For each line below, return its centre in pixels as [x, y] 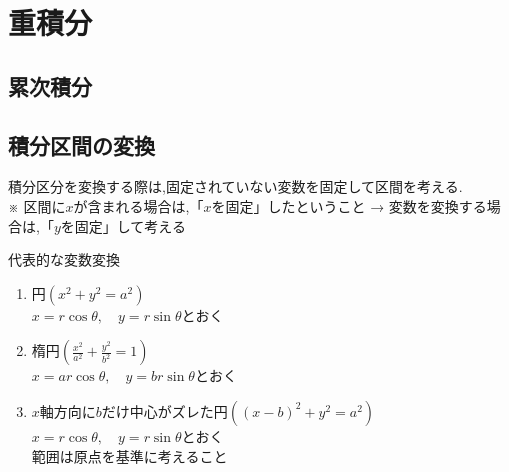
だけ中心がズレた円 [164, 410]
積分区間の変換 [81, 144]
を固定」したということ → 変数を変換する [349, 205]
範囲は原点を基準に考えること [129, 455]
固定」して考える [130, 225]
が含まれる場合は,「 [138, 205]
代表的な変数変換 [64, 259]
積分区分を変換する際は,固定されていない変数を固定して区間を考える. [235, 186]
